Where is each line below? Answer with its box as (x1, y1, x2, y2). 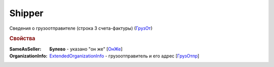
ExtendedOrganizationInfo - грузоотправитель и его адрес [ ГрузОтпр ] (49, 53, 200, 59)
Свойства (9, 35, 36, 42)
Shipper (9, 8, 44, 19)
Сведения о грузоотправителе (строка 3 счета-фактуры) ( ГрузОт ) (9, 25, 153, 31)
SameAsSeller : (9, 46, 42, 52)
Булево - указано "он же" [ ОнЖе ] (49, 46, 123, 52)
